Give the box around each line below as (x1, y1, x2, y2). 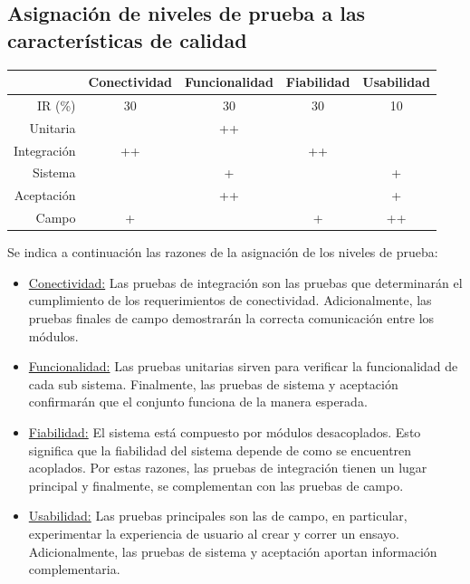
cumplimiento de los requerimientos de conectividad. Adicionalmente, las (28, 291, 432, 310)
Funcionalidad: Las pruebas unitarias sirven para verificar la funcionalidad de (28, 357, 458, 376)
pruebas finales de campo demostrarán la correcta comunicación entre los (28, 309, 435, 328)
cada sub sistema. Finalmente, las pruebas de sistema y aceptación (28, 374, 398, 393)
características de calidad (7, 25, 247, 53)
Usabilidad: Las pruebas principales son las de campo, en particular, (28, 506, 408, 525)
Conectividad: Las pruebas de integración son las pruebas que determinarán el (28, 273, 463, 292)
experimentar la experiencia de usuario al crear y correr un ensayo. (28, 523, 400, 542)
